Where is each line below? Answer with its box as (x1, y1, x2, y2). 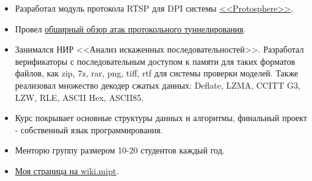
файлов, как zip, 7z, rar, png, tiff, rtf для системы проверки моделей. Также (15, 67, 299, 79)
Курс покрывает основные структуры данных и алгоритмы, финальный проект (15, 111, 307, 124)
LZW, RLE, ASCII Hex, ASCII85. (15, 90, 144, 103)
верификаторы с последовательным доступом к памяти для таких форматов (15, 54, 296, 67)
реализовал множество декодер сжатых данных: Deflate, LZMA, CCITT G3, (15, 78, 300, 91)
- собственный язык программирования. (15, 123, 163, 136)
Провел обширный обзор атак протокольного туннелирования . (15, 22, 246, 35)
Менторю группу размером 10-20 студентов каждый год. (15, 144, 225, 157)
